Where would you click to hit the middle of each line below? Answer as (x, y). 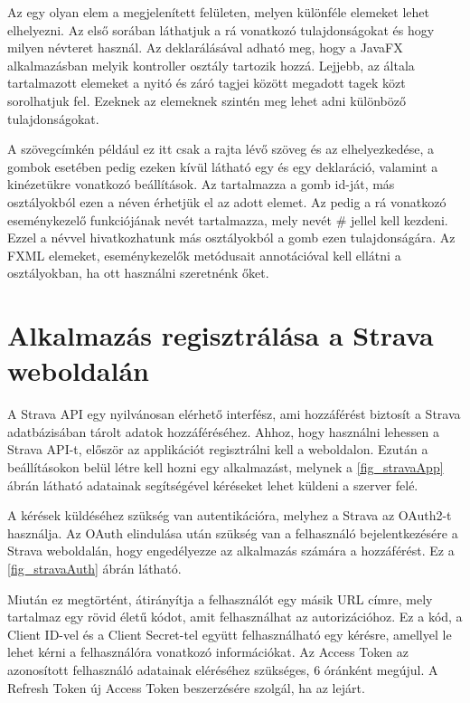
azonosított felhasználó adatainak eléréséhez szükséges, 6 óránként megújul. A (223, 669)
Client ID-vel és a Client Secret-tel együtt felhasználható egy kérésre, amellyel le (230, 634)
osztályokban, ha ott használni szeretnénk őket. (138, 273)
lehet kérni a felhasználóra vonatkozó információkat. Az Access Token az (208, 652)
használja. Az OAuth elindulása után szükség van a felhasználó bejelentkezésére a (233, 532)
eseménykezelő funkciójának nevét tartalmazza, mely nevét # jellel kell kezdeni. (228, 219)
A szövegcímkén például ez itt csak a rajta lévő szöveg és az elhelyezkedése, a (221, 149)
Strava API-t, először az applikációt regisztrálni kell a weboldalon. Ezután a (218, 449)
